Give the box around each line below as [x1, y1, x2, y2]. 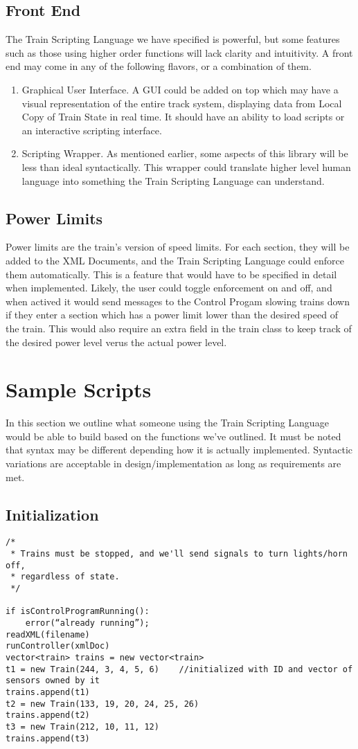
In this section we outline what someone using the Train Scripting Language [6, 415, 329, 430]
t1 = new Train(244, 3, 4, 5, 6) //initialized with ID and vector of [6, 664, 353, 674]
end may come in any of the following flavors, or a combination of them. [6, 59, 312, 73]
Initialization [6, 503, 99, 525]
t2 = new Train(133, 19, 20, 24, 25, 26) [6, 698, 199, 709]
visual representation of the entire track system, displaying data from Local [21, 96, 342, 110]
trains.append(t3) [6, 733, 90, 743]
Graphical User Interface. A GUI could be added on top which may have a [21, 82, 339, 96]
